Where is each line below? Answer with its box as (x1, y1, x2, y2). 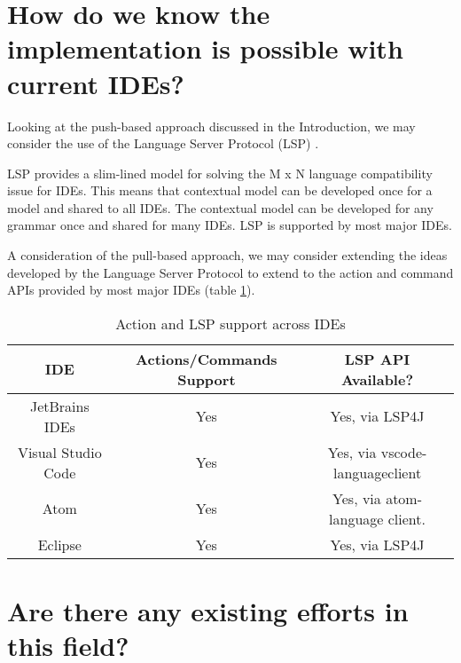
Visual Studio (17, 441, 102, 462)
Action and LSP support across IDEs (115, 312, 346, 334)
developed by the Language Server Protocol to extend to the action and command (7, 263, 454, 281)
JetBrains (29, 395, 90, 416)
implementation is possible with (7, 30, 403, 67)
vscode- (380, 441, 427, 462)
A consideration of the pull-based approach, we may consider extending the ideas (7, 246, 448, 264)
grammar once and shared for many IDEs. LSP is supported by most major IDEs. (7, 216, 452, 234)
